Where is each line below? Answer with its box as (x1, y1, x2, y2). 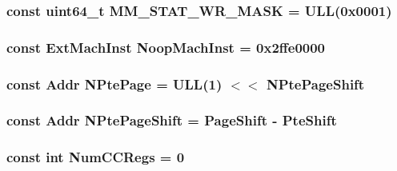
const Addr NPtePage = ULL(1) (6, 74, 223, 93)
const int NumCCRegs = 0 (6, 147, 185, 167)
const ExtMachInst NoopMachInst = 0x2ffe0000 (6, 37, 326, 57)
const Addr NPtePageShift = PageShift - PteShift (6, 110, 337, 130)
